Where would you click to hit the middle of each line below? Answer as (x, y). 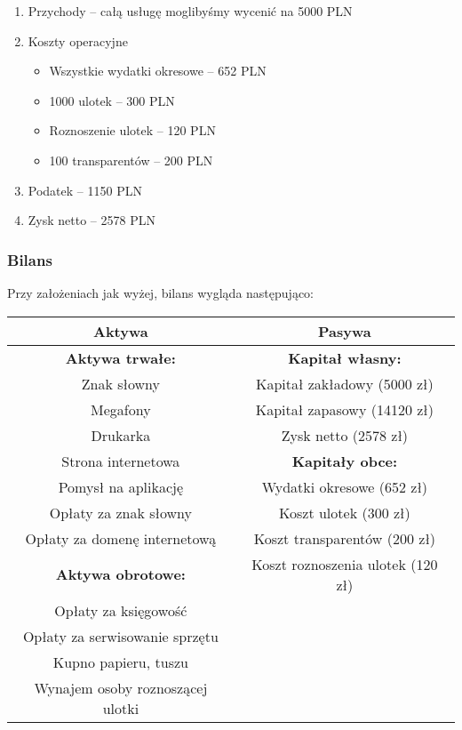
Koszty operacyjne (78, 40)
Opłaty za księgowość (121, 610)
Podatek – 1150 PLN (85, 190)
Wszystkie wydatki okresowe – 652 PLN (158, 71)
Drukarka (121, 435)
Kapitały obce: (345, 461)
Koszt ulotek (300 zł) (345, 512)
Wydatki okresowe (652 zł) (345, 486)
